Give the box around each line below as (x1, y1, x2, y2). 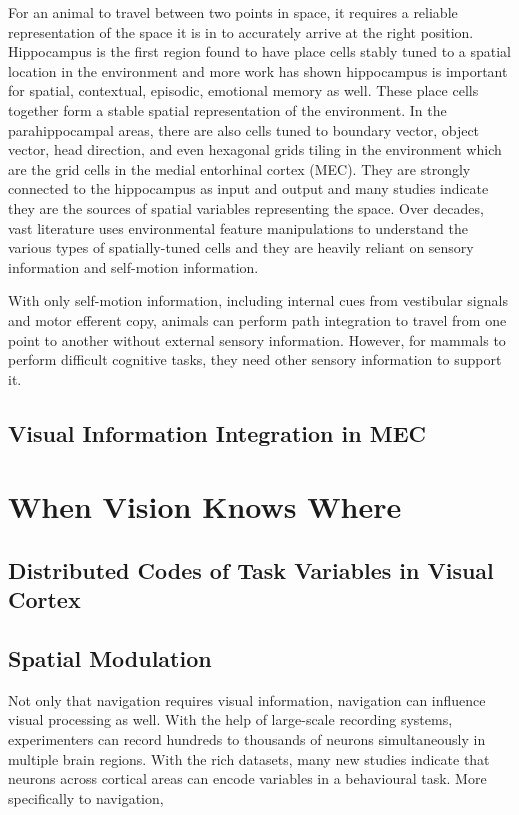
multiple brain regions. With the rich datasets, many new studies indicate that (8, 748, 490, 769)
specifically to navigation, (8, 787, 164, 808)
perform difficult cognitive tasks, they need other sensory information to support (8, 349, 502, 370)
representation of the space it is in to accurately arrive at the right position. (8, 21, 474, 42)
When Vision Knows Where (8, 486, 402, 527)
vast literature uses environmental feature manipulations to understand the (8, 217, 468, 238)
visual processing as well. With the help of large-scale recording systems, (8, 709, 453, 730)
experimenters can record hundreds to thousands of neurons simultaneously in (8, 729, 486, 749)
